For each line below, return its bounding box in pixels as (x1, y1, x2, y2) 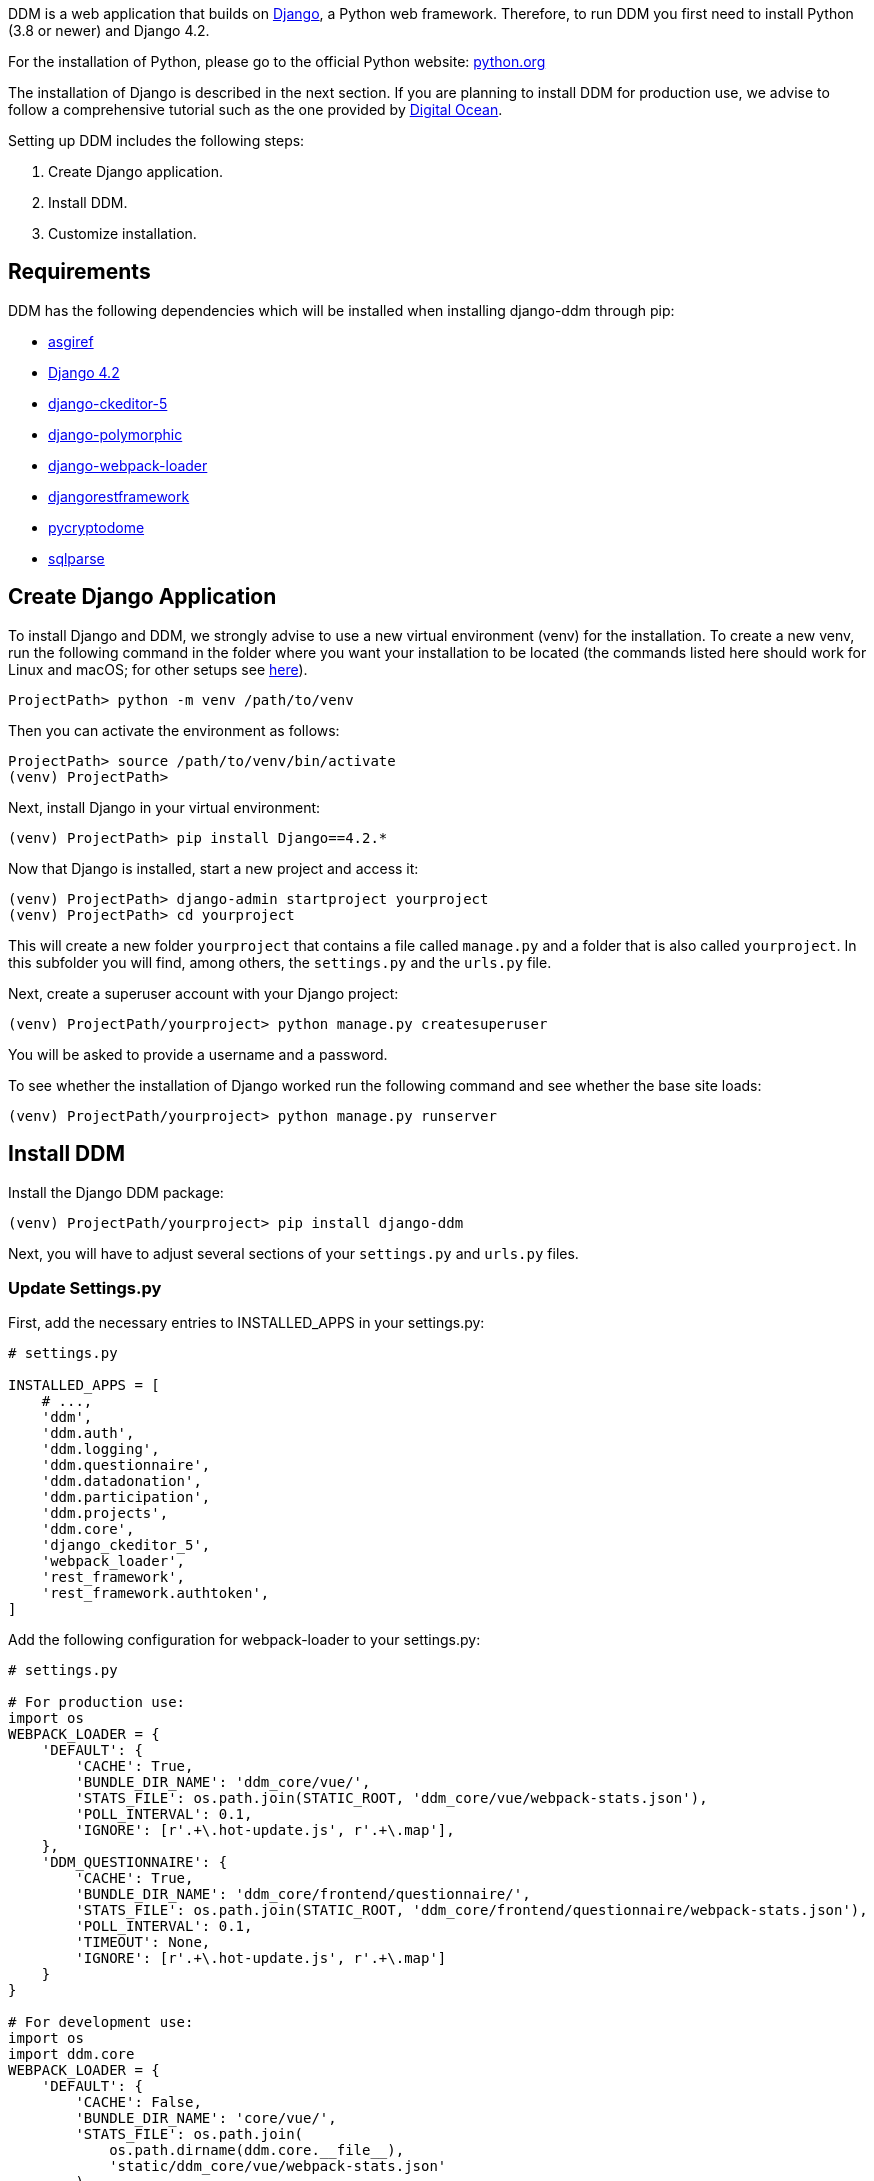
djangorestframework (48, 487, 190, 505)
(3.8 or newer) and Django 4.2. (8, 22, 210, 39)
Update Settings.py (8, 1277, 162, 1298)
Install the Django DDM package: (8, 1183, 224, 1201)
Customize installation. (48, 225, 197, 242)
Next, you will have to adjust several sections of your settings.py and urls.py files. (8, 1244, 579, 1262)
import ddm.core (8, 2046, 135, 2063)
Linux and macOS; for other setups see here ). (8, 660, 308, 678)
